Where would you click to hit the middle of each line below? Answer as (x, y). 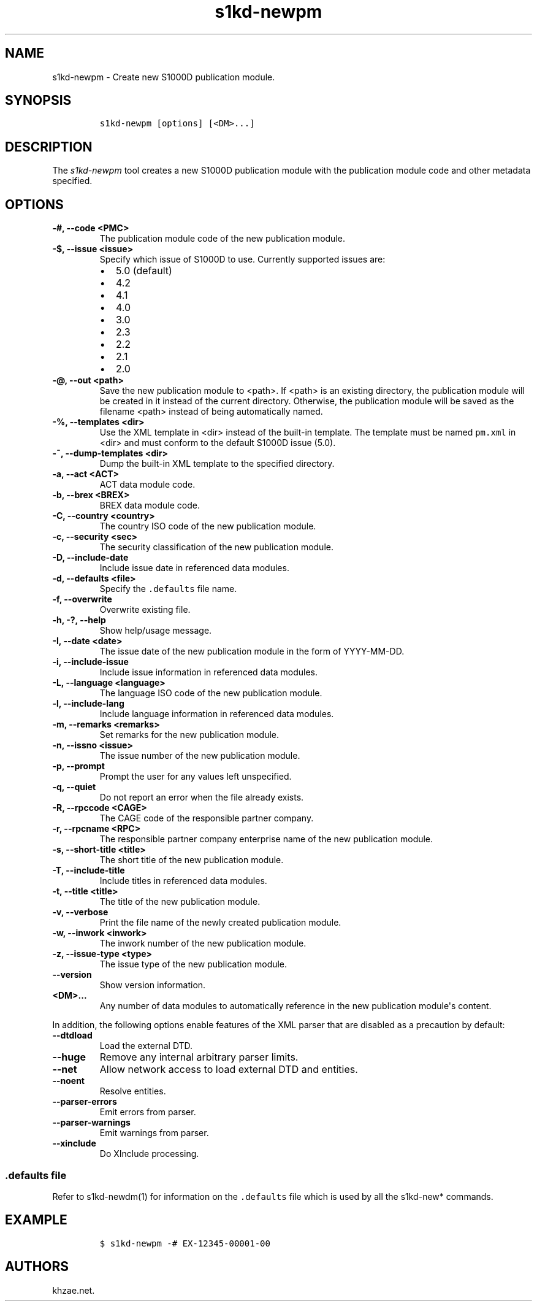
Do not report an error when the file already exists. (202, 797)
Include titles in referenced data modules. (183, 881)
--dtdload (72, 1035)
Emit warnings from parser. (154, 1133)
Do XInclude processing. (149, 1154)
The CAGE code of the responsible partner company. (207, 818)
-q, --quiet (74, 787)
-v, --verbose (80, 912)
